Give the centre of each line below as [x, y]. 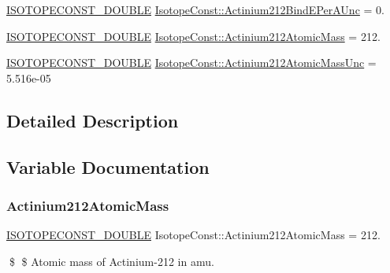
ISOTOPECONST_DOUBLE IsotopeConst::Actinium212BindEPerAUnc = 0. [195, 9]
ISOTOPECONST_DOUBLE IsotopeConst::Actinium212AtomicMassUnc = [191, 63]
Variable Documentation [108, 166]
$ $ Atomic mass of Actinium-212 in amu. [111, 261]
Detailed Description [93, 120]
